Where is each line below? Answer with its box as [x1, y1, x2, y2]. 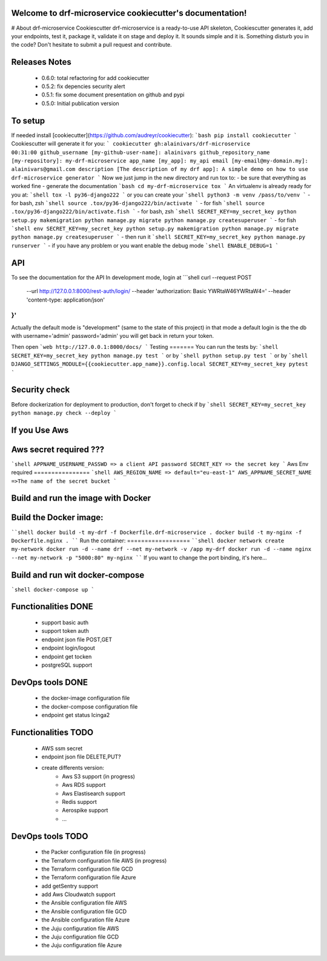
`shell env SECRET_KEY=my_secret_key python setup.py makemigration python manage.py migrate [11, 225, 299, 232]
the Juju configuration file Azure [41, 942, 122, 949]
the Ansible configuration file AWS [41, 899, 127, 906]
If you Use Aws [11, 425, 69, 435]
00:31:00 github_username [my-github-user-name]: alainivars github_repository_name [11, 149, 270, 156]
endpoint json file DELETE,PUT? [41, 753, 121, 760]
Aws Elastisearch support [62, 789, 125, 797]
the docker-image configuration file [41, 695, 130, 702]
